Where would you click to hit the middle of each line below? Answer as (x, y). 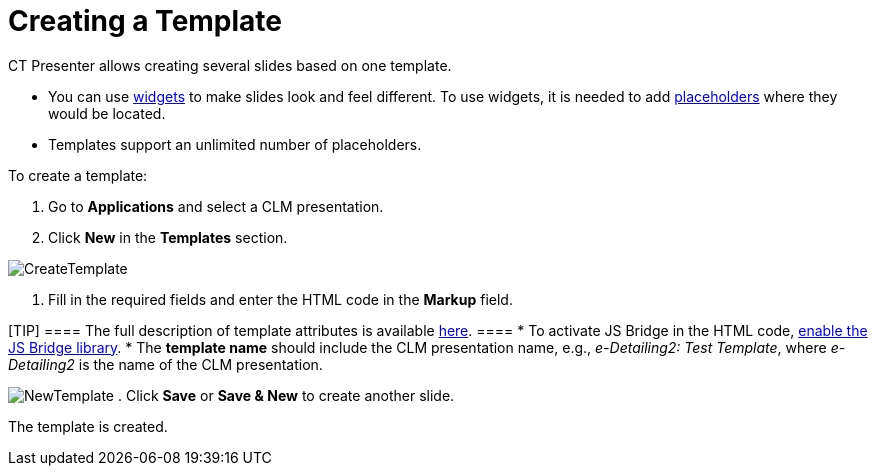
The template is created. (88, 426)
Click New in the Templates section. (168, 237)
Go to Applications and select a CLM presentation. (216, 206)
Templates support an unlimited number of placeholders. (235, 144)
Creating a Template (145, 21)
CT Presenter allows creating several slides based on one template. (230, 65)
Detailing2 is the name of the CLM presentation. (165, 364)
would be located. (107, 113)
